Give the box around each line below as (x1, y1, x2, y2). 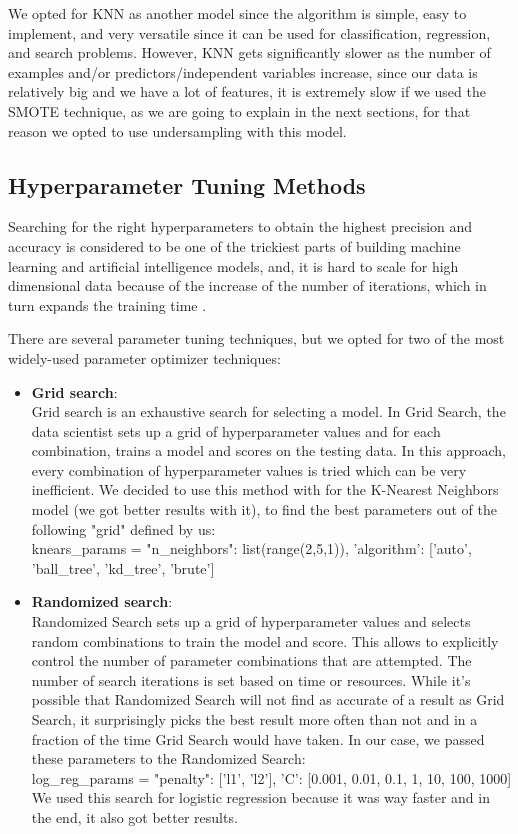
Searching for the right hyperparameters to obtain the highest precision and (8, 216, 473, 237)
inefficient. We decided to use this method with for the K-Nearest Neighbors (31, 479, 499, 500)
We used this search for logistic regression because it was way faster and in (31, 787, 490, 808)
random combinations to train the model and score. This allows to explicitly (31, 630, 499, 651)
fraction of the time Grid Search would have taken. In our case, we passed (31, 728, 485, 749)
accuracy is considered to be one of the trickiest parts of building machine (8, 235, 461, 256)
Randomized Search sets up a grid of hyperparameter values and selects (31, 611, 471, 632)
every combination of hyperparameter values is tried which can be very (31, 459, 467, 480)
